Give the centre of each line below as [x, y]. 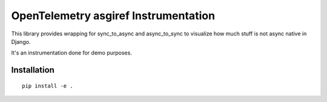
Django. [21, 41]
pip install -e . [48, 86]
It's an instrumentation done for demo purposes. [72, 53]
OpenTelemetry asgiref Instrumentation [113, 16]
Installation [33, 70]
